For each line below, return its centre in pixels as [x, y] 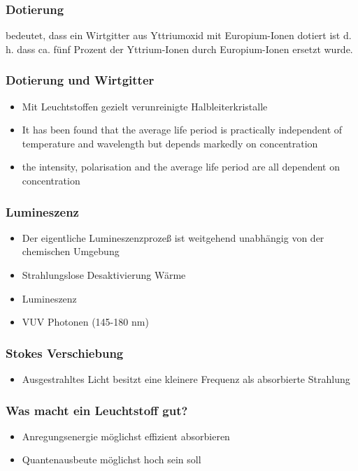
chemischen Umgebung [71, 251]
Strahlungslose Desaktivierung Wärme [104, 275]
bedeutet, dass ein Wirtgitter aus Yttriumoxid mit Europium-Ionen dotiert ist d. [179, 35]
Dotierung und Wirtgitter [80, 80]
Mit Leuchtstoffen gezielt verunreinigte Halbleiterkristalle [145, 106]
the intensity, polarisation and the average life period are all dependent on [181, 167]
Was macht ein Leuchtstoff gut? [97, 410]
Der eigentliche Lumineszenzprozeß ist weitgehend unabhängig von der [173, 237]
